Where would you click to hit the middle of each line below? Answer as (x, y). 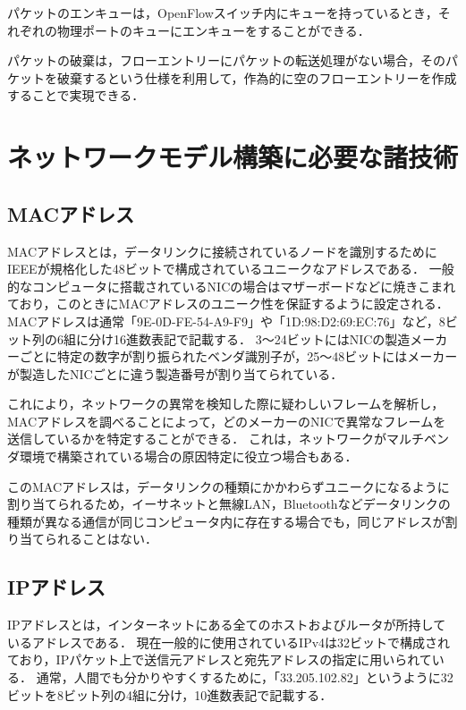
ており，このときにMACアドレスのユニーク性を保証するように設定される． (228, 304)
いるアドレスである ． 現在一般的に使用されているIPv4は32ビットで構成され (229, 642)
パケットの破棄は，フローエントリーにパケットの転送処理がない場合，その (226, 60)
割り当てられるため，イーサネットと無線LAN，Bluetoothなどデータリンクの (229, 504)
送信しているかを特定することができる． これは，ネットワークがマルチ (216, 439)
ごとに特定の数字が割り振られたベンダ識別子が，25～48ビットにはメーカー (238, 356)
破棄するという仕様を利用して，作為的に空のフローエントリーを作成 (257, 77)
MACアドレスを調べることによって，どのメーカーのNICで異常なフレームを (227, 421)
